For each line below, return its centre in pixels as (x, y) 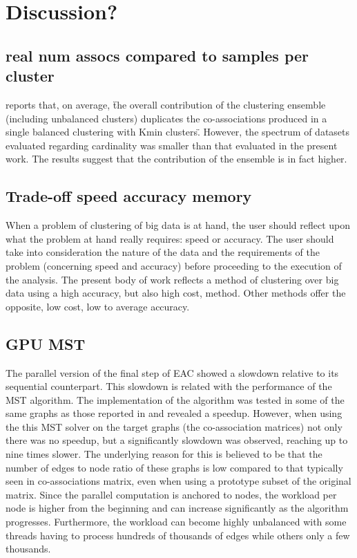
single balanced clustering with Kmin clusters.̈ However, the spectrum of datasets (178, 132)
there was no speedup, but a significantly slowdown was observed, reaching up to (177, 440)
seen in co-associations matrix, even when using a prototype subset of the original (178, 481)
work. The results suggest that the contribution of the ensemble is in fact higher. (176, 159)
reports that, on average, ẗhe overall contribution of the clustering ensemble (166, 104)
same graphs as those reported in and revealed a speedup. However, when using (174, 413)
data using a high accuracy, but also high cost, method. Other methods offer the (176, 293)
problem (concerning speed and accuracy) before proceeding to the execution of (174, 265)
